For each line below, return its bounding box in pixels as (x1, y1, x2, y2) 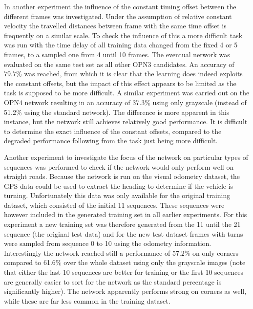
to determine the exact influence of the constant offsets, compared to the (4, 126, 222, 136)
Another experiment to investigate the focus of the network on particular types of (4, 152, 249, 162)
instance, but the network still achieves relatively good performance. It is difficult (4, 116, 248, 127)
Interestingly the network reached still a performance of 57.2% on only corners (4, 247, 238, 258)
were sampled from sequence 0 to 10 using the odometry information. (4, 238, 211, 248)
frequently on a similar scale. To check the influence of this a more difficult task (4, 30, 243, 40)
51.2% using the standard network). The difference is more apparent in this (4, 107, 230, 117)
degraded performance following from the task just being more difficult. (4, 135, 218, 146)
